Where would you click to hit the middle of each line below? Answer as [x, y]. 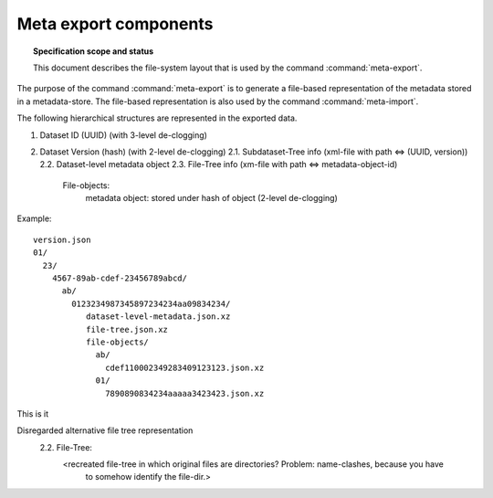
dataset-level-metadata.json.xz [158, 317]
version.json [62, 239]
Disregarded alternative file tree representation [105, 430]
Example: [34, 218]
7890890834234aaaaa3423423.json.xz [185, 393]
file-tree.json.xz [127, 329]
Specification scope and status [94, 51]
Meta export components [115, 24]
